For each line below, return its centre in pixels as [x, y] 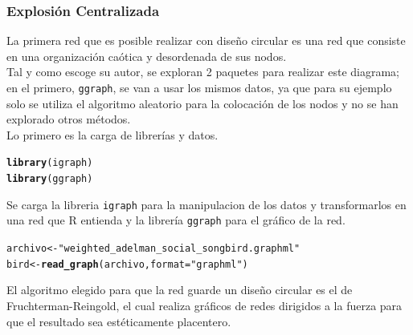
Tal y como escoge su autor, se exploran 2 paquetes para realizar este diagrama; [203, 72]
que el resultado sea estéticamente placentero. [119, 321]
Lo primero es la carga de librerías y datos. [112, 134]
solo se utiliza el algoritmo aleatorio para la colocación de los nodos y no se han [202, 103]
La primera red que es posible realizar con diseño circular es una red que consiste [206, 40]
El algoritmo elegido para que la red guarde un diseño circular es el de [180, 290]
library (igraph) [50, 163]
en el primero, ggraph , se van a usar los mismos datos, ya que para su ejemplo [199, 87]
